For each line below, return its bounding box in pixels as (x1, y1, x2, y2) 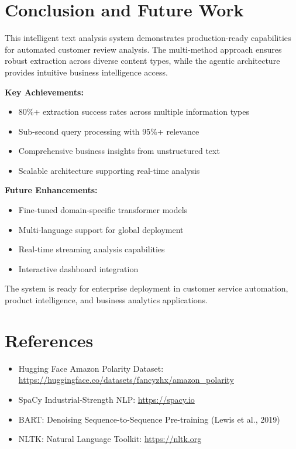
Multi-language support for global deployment (18, 223, 184, 235)
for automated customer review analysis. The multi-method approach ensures (5, 43, 282, 55)
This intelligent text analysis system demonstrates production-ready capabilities (5, 32, 291, 44)
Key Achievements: (5, 85, 84, 98)
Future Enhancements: (5, 184, 98, 196)
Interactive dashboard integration (18, 262, 139, 275)
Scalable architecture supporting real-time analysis (18, 164, 200, 176)
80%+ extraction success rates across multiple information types (18, 105, 250, 118)
